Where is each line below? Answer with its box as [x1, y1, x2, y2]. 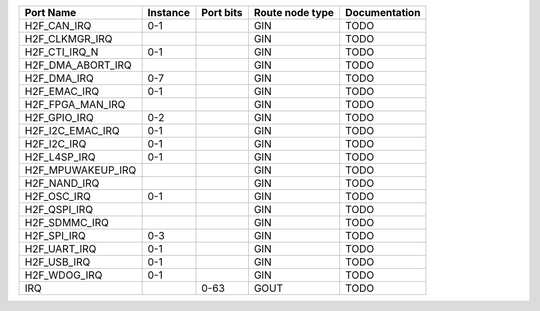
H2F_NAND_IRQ [24, 176, 100, 190]
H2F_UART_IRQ [24, 242, 97, 255]
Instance [147, 6, 190, 19]
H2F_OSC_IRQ [24, 190, 92, 203]
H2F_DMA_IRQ [24, 71, 94, 85]
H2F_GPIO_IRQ [24, 111, 94, 124]
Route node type [253, 6, 335, 19]
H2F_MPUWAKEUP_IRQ [24, 163, 137, 177]
